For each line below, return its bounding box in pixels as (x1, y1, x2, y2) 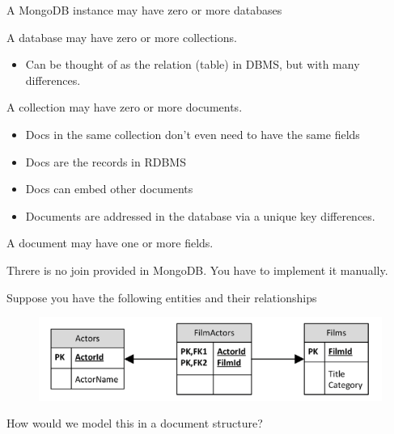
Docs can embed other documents (25, 180, 193, 197)
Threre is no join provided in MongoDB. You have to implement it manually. (6, 261, 388, 278)
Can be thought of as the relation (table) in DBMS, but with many (25, 56, 360, 73)
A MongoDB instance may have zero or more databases (6, 2, 282, 18)
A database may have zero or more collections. (6, 28, 237, 45)
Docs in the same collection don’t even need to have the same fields (25, 125, 360, 142)
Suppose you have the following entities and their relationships (6, 289, 317, 305)
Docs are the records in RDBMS (25, 153, 186, 170)
